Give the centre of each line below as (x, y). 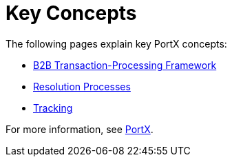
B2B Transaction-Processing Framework (125, 65)
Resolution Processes (82, 86)
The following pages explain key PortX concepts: (116, 43)
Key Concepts (71, 13)
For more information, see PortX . (80, 129)
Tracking (53, 108)
